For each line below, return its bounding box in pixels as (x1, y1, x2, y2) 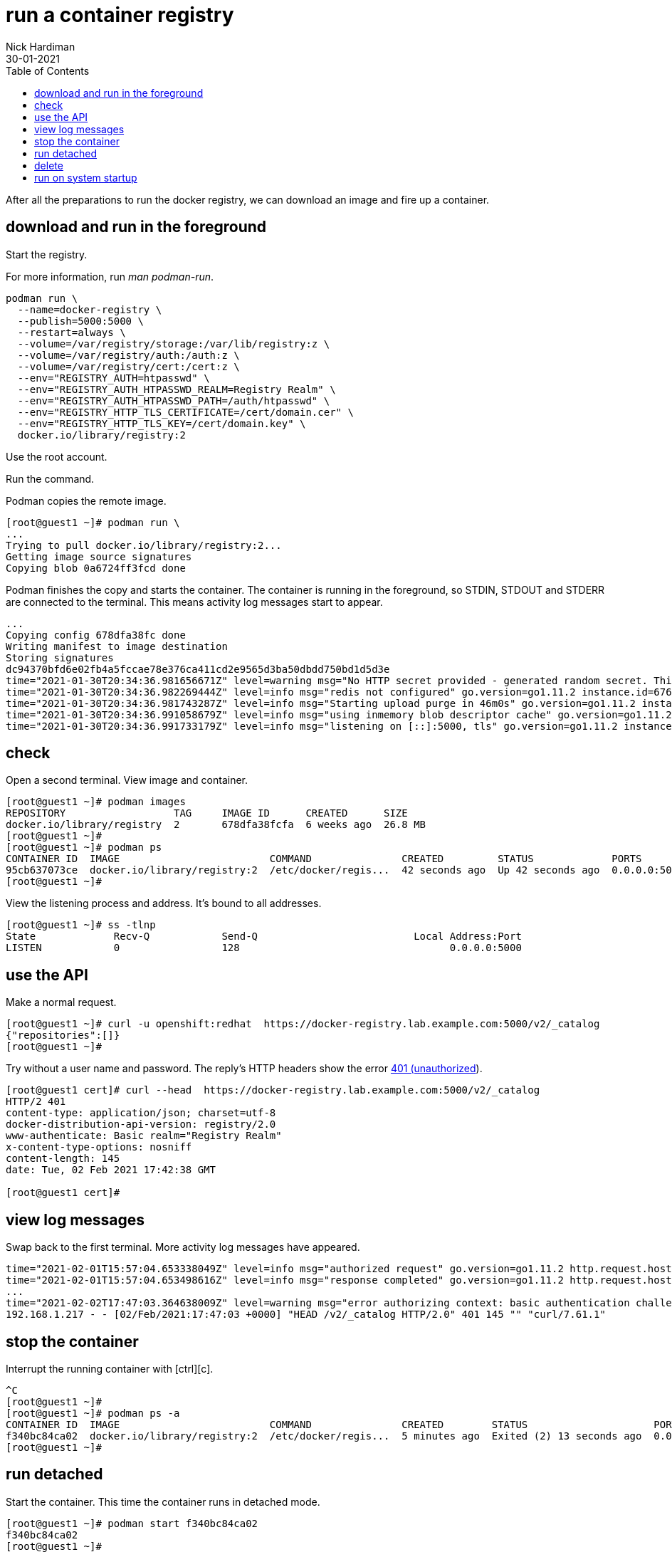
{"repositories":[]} (6, 1029, 120, 1042)
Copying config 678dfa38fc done (6, 629, 186, 641)
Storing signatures (6, 651, 114, 664)
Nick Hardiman (6, 40, 75, 53)
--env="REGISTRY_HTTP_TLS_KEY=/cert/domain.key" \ (17, 417, 306, 429)
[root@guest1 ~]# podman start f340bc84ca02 (6, 1517, 258, 1529)
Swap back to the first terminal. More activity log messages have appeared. (6, 1241, 360, 1254)
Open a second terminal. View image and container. (6, 774, 248, 787)
